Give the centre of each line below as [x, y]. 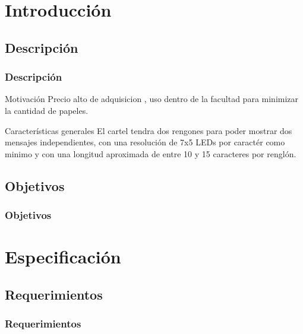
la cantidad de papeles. [47, 110]
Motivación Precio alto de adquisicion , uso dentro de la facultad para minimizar [152, 99]
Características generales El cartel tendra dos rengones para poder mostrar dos [149, 130]
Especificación [63, 257]
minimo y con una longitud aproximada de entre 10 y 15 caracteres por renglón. [151, 153]
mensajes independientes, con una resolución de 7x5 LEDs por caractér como [145, 142]
